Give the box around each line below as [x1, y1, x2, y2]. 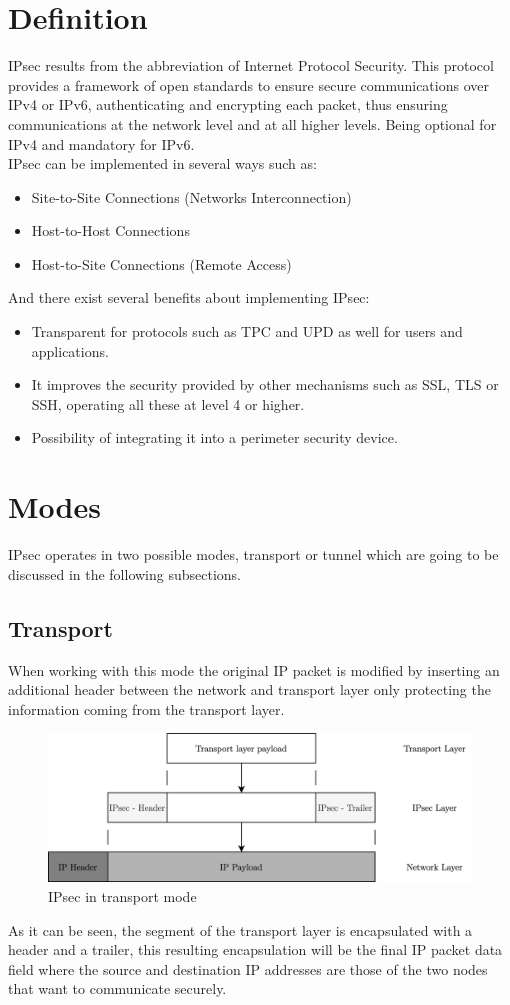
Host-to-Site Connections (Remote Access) [31, 253, 292, 274]
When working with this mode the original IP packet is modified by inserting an [8, 659, 500, 680]
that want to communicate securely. [8, 978, 227, 999]
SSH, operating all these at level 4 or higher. [31, 393, 305, 414]
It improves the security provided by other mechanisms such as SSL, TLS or [31, 374, 499, 395]
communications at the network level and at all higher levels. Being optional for [8, 113, 497, 134]
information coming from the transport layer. [8, 698, 285, 719]
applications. [31, 340, 109, 361]
